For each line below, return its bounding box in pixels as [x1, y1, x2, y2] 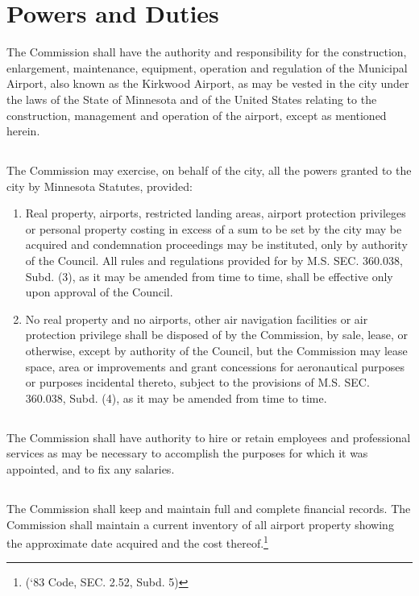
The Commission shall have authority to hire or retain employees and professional [6, 428, 411, 445]
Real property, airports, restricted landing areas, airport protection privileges [25, 205, 406, 221]
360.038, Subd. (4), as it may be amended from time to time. [25, 389, 327, 406]
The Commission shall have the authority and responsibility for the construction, [6, 43, 407, 60]
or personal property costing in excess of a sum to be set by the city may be [25, 220, 402, 237]
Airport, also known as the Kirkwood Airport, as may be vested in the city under [6, 75, 409, 92]
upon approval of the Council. [25, 284, 173, 300]
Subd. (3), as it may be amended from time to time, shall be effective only [25, 267, 393, 284]
